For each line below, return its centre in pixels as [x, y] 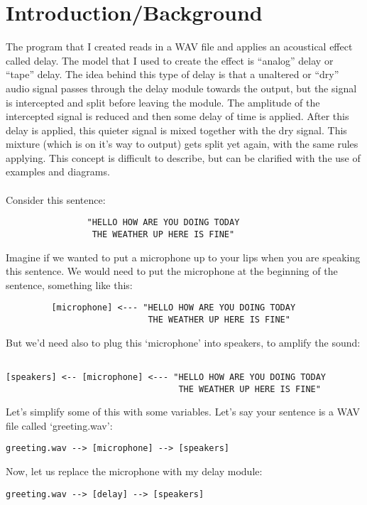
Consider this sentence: [56, 199]
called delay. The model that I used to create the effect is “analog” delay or [170, 60]
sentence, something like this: [69, 284]
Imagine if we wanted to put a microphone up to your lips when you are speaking [183, 257]
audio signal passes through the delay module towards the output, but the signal [181, 88]
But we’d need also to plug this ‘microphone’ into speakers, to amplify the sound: [183, 342]
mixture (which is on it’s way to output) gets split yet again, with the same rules [182, 144]
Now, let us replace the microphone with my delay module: [134, 471]
